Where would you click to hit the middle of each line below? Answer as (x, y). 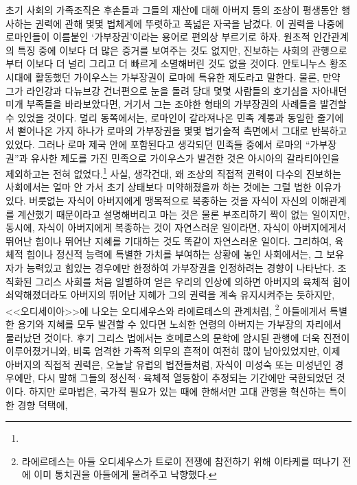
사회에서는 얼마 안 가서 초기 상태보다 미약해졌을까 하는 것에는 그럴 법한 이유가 (174, 187)
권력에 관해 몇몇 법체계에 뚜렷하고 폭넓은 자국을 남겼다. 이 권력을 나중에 (190, 23)
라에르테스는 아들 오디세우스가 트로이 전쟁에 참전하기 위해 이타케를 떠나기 (181, 461)
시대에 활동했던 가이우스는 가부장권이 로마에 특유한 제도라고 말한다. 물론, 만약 (173, 76)
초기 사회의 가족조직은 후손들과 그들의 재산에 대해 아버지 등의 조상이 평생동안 (172, 10)
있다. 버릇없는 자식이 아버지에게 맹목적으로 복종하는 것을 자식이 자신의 (157, 200)
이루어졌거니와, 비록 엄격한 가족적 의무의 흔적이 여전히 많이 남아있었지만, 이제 (173, 351)
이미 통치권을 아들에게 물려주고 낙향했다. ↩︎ (125, 474)
